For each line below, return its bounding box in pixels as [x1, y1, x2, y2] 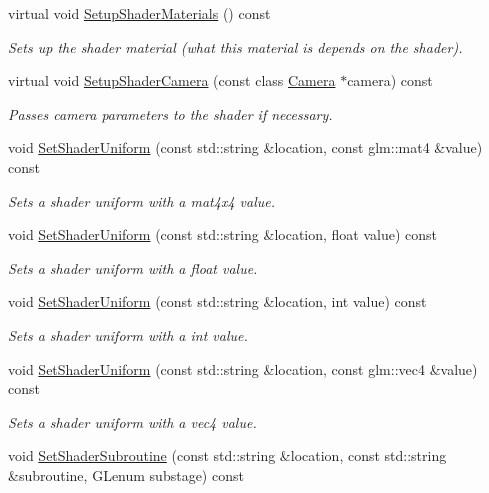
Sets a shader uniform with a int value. [8, 324, 248, 345]
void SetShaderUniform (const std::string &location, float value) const [8, 224, 438, 245]
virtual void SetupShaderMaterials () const [8, 3, 271, 23]
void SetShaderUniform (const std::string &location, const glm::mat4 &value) [8, 137, 483, 158]
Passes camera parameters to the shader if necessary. [8, 103, 333, 124]
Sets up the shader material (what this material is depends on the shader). [8, 36, 463, 57]
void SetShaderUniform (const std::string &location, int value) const [8, 291, 427, 312]
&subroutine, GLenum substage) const [8, 464, 244, 485]
